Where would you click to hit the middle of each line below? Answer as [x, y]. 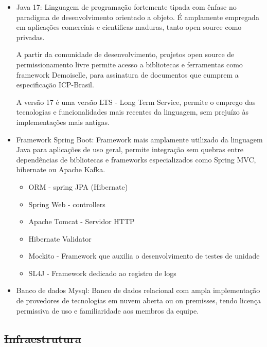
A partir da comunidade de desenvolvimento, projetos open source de [125, 54]
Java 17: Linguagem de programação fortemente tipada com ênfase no [126, 7]
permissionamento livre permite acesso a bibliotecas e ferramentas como [129, 64]
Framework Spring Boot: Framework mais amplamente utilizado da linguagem [139, 139]
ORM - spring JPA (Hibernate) [78, 186]
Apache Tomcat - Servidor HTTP [82, 221]
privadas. [30, 37]
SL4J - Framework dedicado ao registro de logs [102, 273]
